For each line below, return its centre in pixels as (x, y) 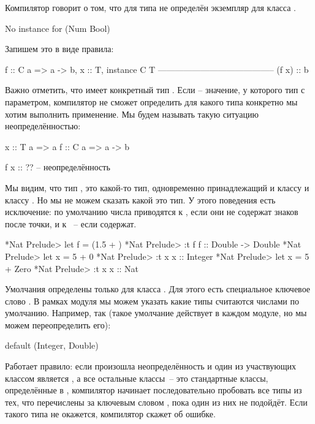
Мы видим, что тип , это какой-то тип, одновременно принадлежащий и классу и (157, 187)
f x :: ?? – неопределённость (58, 167)
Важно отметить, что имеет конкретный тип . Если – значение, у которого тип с (155, 90)
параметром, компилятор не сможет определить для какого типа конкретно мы (151, 101)
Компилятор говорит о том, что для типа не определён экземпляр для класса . (150, 7)
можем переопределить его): (58, 324)
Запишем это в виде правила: (59, 49)
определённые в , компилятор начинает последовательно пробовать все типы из (154, 390)
